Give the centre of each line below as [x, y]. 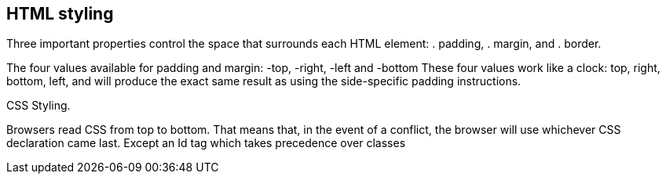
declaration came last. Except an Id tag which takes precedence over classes [206, 143]
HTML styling [60, 14]
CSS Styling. [38, 106]
